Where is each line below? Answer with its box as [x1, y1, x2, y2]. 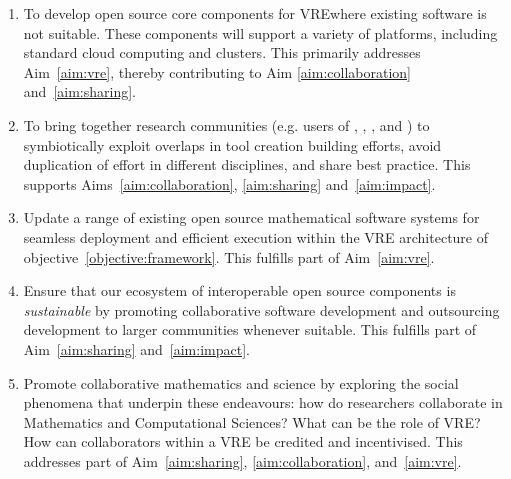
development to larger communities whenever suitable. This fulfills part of [23, 319, 477, 340]
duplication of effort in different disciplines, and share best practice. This [23, 154, 471, 175]
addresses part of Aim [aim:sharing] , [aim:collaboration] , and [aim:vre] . [23, 450, 462, 471]
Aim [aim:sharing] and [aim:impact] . [23, 338, 250, 359]
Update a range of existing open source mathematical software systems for [23, 207, 480, 228]
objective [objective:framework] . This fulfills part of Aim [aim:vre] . [23, 246, 435, 267]
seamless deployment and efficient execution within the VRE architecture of [23, 226, 489, 247]
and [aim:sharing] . [23, 81, 136, 102]
